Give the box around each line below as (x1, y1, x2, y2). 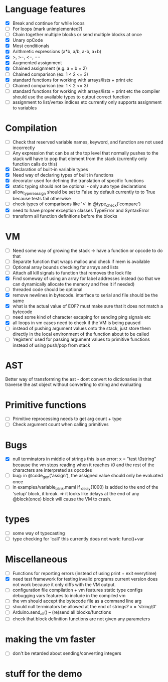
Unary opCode (12, 37, 43, 43)
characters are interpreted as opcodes (12, 467, 92, 473)
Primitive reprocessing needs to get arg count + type (12, 416, 122, 422)
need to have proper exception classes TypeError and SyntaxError (12, 207, 149, 213)
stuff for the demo (5, 668, 82, 679)
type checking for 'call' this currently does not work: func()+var (12, 536, 144, 542)
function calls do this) (12, 161, 58, 167)
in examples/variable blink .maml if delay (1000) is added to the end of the (12, 484, 158, 491)
